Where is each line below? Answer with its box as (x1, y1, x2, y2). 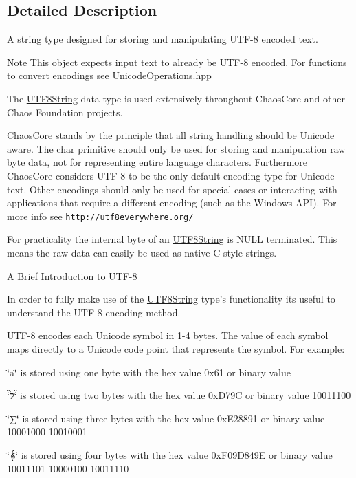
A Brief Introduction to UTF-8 (7, 268, 137, 283)
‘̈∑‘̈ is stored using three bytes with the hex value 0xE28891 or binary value (7, 411, 325, 425)
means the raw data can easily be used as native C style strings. (7, 245, 277, 259)
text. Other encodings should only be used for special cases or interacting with (7, 182, 337, 196)
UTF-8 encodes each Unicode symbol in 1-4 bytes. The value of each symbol (7, 328, 329, 343)
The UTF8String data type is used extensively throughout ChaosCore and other (7, 91, 345, 105)
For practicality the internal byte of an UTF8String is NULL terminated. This (7, 232, 337, 246)
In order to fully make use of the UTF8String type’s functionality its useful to (7, 292, 335, 306)
